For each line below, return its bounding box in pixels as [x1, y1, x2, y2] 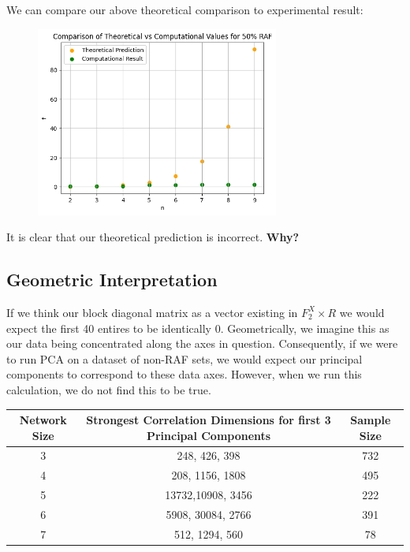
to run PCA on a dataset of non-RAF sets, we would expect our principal [6, 350, 363, 367]
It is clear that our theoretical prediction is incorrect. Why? [6, 229, 300, 245]
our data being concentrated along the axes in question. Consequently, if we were [6, 335, 398, 352]
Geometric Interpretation [6, 267, 218, 292]
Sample [350, 412, 391, 428]
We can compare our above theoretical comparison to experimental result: [6, 2, 363, 17]
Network [19, 412, 67, 428]
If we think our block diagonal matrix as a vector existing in [6, 304, 298, 320]
